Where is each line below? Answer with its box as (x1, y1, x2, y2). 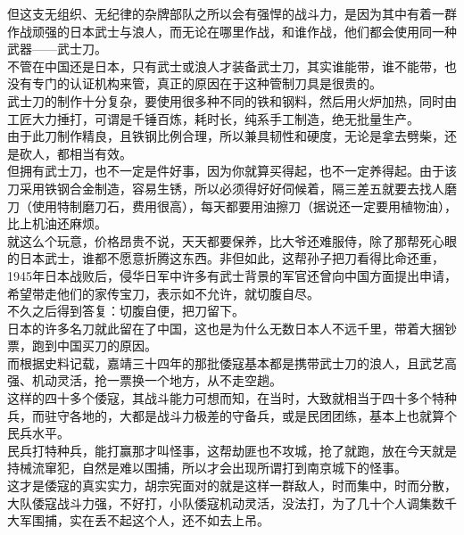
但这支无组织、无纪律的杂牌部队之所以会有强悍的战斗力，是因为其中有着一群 (7, 4, 457, 22)
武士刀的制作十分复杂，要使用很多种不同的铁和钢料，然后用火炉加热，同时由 (7, 91, 457, 110)
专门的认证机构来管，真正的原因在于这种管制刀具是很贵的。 (31, 74, 382, 93)
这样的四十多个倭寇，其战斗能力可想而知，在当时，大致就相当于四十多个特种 (7, 389, 457, 407)
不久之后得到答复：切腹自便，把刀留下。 (7, 301, 244, 320)
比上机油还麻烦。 (7, 214, 107, 233)
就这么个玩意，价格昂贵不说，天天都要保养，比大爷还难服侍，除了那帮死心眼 (7, 231, 457, 250)
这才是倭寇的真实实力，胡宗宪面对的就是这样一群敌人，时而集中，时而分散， (7, 476, 457, 495)
